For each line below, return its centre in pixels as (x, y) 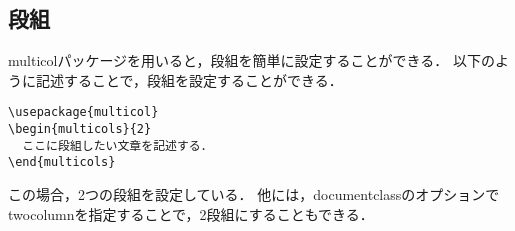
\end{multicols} (62, 162)
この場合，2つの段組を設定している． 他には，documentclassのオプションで (254, 194)
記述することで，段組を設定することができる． (189, 79)
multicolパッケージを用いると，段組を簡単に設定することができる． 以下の (251, 60)
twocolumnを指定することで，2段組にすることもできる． (191, 213)
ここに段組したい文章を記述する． (117, 145)
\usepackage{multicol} (83, 112)
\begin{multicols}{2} (80, 129)
